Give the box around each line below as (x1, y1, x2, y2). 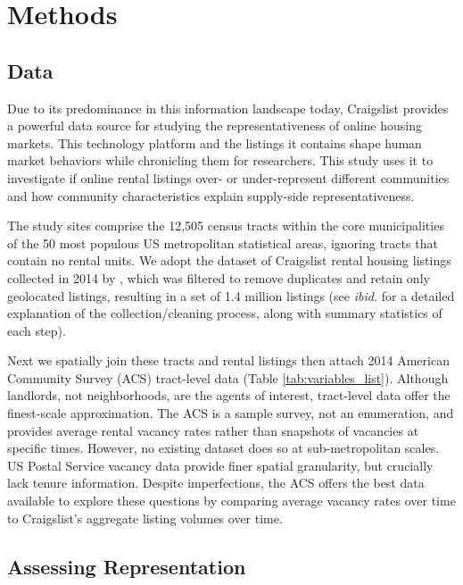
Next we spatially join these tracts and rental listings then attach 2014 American (7, 351, 450, 370)
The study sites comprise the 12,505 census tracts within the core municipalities (7, 216, 444, 235)
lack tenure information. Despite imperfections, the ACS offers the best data (7, 473, 425, 492)
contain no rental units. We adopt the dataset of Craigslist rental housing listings (7, 251, 451, 270)
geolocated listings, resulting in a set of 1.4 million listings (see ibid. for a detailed (7, 286, 455, 305)
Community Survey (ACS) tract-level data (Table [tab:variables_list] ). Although (7, 368, 449, 387)
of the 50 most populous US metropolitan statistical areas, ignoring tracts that (7, 233, 438, 252)
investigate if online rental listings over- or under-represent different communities (7, 168, 450, 187)
